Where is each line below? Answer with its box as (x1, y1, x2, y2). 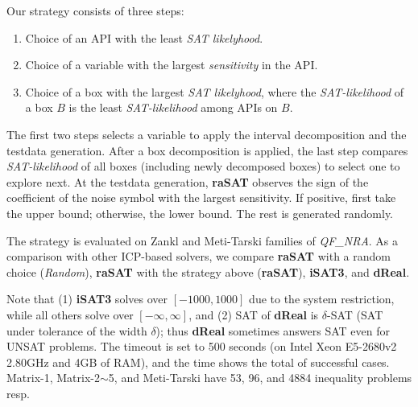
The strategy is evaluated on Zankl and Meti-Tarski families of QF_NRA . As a (6, 232, 399, 249)
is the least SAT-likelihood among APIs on (68, 99, 278, 116)
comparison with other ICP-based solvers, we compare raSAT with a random (6, 248, 391, 265)
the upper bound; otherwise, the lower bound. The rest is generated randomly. (6, 204, 394, 221)
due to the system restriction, (249, 290, 395, 307)
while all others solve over (6, 306, 134, 323)
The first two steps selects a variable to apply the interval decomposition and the (6, 125, 407, 142)
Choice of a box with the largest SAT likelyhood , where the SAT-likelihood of (25, 83, 404, 100)
